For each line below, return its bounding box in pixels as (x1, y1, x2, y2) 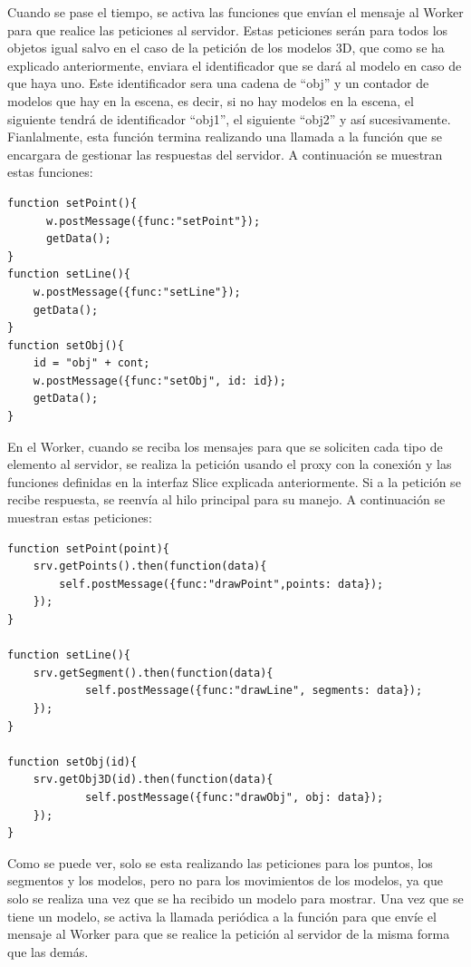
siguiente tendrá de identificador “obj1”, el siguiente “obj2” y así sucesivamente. (7, 109, 451, 128)
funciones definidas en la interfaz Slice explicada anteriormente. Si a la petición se (7, 472, 461, 491)
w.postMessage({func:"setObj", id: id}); (33, 374, 286, 387)
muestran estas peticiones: (7, 508, 152, 527)
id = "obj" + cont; (33, 357, 150, 370)
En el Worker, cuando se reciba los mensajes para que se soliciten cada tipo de (7, 436, 443, 455)
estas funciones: (7, 162, 93, 181)
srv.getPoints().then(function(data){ (33, 560, 267, 573)
